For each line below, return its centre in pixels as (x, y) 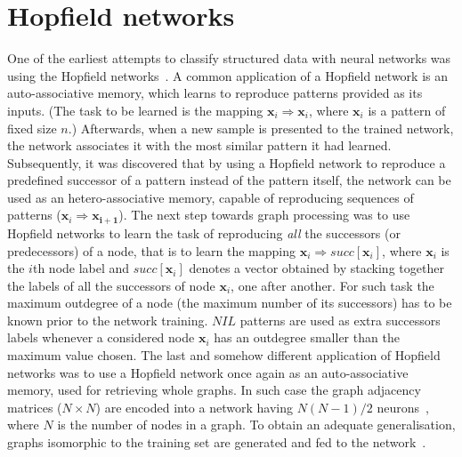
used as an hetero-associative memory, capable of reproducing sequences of (211, 197)
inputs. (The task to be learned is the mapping (135, 110)
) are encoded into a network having (194, 407)
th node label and (81, 268)
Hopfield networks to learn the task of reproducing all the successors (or (204, 233)
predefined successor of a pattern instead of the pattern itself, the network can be (229, 180)
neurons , (403, 407)
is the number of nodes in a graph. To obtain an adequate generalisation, (256, 425)
